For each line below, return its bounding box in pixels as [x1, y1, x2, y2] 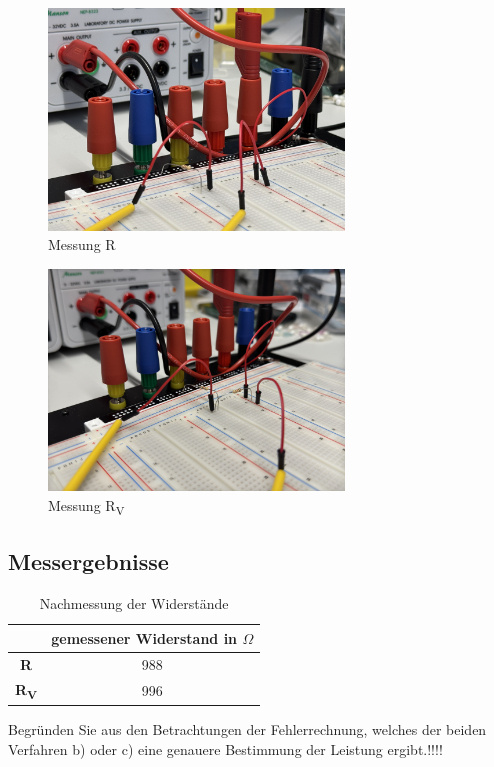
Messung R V [48, 494, 125, 518]
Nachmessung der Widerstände [39, 593, 229, 614]
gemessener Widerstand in [51, 627, 238, 648]
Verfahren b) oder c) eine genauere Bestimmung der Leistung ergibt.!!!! [8, 738, 443, 759]
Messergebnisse [8, 546, 169, 577]
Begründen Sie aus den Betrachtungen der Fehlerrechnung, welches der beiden [8, 719, 487, 740]
